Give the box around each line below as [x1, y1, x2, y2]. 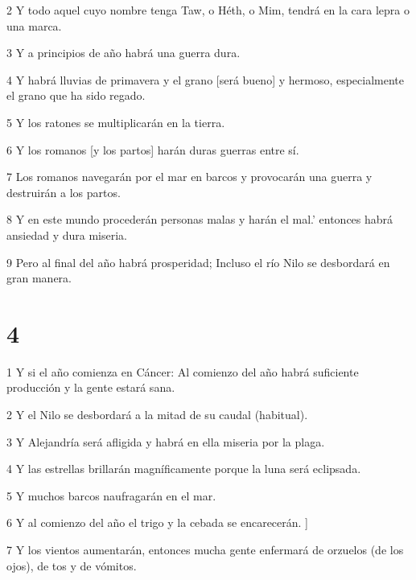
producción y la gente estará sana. [6, 379, 175, 396]
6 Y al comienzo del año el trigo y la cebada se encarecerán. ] [6, 514, 309, 531]
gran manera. [6, 269, 72, 286]
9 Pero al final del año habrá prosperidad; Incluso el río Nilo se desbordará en [6, 253, 390, 270]
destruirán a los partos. [6, 183, 121, 200]
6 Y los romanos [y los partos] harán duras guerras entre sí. [6, 141, 299, 158]
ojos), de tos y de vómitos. [6, 557, 137, 574]
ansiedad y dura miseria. [6, 226, 127, 243]
